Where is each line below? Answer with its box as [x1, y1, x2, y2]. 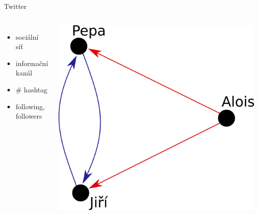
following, [15, 101, 45, 111]
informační [15, 58, 48, 68]
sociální [15, 31, 39, 42]
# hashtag [15, 84, 48, 94]
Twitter [4, 1, 27, 11]
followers [15, 111, 42, 121]
